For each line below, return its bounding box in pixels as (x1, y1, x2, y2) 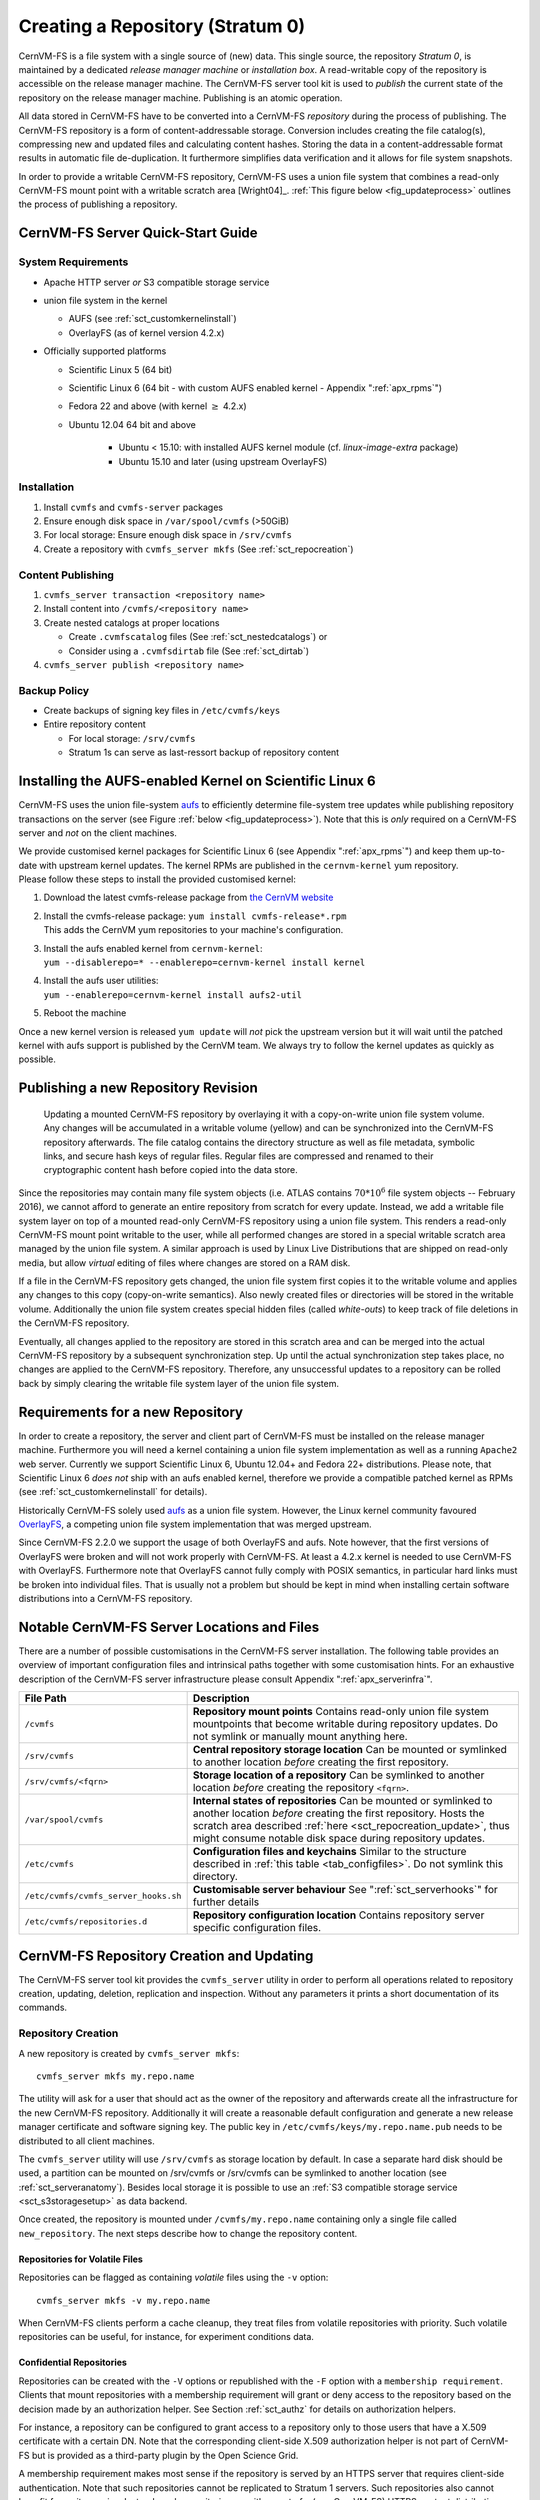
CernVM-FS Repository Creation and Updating (18, 1947, 314, 1964)
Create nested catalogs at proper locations (43, 616, 220, 629)
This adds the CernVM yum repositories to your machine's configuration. (43, 924, 344, 936)
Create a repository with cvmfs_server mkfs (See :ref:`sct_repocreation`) (43, 543, 354, 555)
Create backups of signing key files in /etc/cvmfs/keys (43, 705, 281, 717)
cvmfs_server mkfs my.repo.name (36, 2070, 195, 2082)
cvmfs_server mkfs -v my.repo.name (36, 2295, 211, 2306)
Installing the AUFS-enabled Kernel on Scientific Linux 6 (18, 773, 376, 790)
